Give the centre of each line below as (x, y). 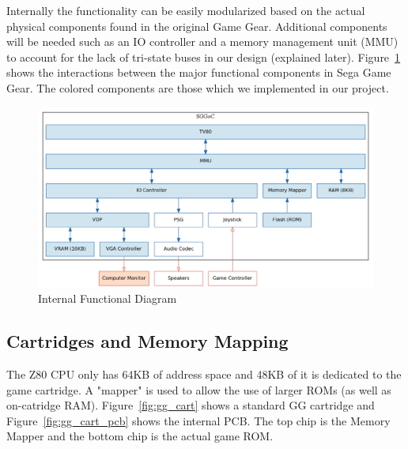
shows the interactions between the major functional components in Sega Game (199, 72)
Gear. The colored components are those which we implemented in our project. (198, 87)
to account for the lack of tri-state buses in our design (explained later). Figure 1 (204, 57)
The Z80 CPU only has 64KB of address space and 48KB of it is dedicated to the (204, 374)
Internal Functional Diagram (108, 298)
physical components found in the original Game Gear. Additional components (197, 26)
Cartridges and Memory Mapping (147, 341)
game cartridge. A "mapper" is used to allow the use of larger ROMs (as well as (199, 389)
